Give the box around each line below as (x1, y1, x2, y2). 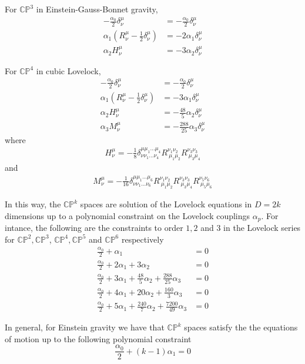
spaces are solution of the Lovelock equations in (80, 198, 252, 210)
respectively (121, 233, 164, 245)
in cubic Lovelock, (36, 64, 101, 77)
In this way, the (5, 198, 61, 210)
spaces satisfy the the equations (184, 321, 298, 333)
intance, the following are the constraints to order (5, 221, 183, 234)
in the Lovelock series (223, 221, 301, 234)
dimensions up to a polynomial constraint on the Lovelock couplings (5, 209, 250, 221)
